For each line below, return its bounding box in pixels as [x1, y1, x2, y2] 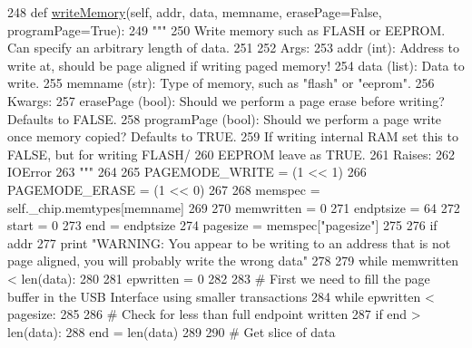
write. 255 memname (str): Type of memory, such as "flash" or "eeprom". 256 [7, 73, 435, 92]
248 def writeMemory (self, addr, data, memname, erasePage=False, [7, 3, 382, 21]
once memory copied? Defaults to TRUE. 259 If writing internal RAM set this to [7, 127, 458, 146]
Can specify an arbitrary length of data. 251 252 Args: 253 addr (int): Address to [7, 38, 460, 57]
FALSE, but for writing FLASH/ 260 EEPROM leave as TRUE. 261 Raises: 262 [7, 144, 456, 163]
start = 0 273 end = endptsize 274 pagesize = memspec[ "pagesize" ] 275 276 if [7, 216, 438, 235]
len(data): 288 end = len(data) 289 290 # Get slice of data [7, 322, 336, 341]
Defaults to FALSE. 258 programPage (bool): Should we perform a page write [7, 109, 442, 128]
